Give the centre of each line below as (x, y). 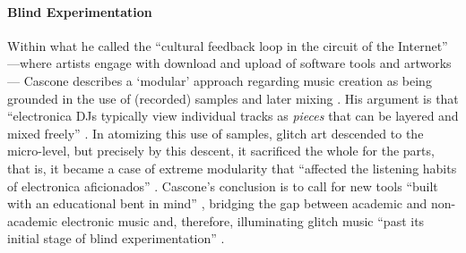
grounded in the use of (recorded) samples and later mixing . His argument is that (233, 98)
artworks (427, 63)
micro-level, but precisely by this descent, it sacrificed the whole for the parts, (221, 151)
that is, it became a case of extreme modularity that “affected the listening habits (232, 168)
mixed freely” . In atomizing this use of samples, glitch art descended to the (216, 133)
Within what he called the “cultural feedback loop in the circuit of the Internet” (228, 45)
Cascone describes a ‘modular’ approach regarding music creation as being (228, 80)
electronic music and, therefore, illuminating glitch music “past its (243, 220)
